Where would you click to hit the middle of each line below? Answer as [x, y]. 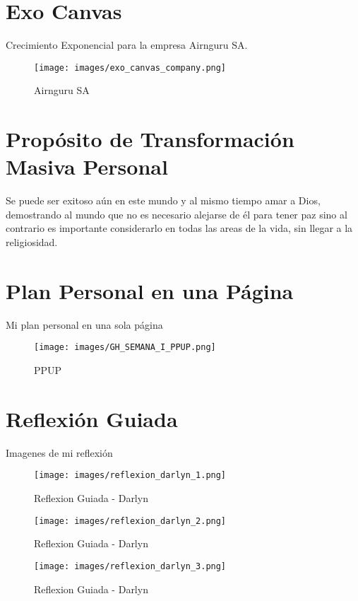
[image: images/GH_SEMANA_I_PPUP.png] [125, 348]
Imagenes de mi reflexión [59, 452]
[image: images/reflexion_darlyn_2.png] [130, 521]
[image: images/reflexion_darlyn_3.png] [130, 566]
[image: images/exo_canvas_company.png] [130, 68]
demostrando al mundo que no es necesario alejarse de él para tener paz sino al [177, 214]
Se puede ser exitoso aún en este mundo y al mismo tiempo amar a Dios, [163, 200]
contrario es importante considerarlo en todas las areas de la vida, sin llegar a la [179, 228]
